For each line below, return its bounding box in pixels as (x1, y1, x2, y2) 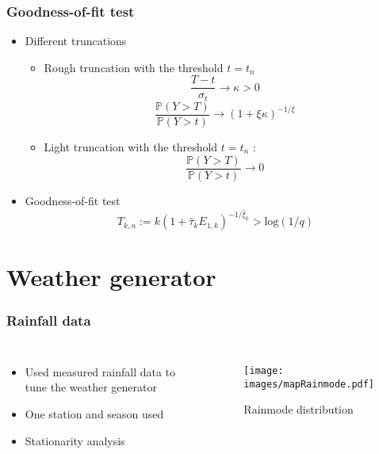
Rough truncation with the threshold (44, 59, 224, 75)
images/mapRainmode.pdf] (243, 378, 375, 390)
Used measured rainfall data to (25, 363, 176, 380)
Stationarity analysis (25, 432, 125, 448)
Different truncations (25, 32, 127, 49)
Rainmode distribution (243, 401, 354, 418)
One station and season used (25, 406, 164, 422)
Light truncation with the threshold (44, 138, 218, 155)
